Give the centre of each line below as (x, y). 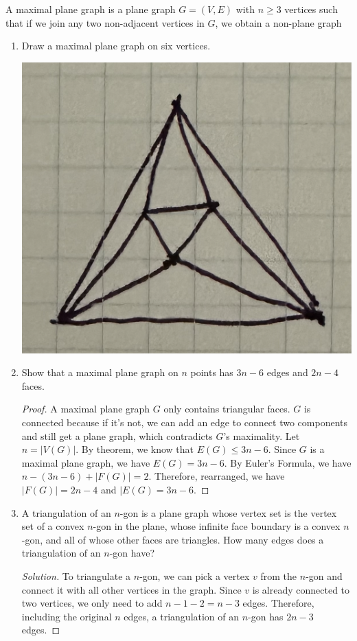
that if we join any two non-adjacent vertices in (105, 22)
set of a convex (53, 526)
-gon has (266, 616)
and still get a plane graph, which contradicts (117, 435)
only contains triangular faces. (227, 409)
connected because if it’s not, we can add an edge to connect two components (185, 422)
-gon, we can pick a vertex (195, 576)
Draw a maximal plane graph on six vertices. (116, 46)
